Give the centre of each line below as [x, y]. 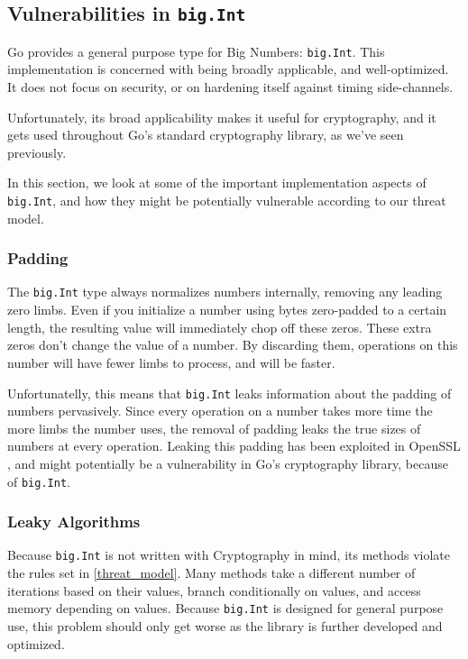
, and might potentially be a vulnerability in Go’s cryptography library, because [228, 463]
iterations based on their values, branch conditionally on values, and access [214, 590]
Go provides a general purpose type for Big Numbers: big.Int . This [196, 51]
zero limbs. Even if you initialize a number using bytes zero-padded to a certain [227, 310]
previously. [37, 152]
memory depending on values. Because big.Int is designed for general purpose [225, 608]
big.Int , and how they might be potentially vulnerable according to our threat [227, 200]
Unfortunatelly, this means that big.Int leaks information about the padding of [229, 393]
